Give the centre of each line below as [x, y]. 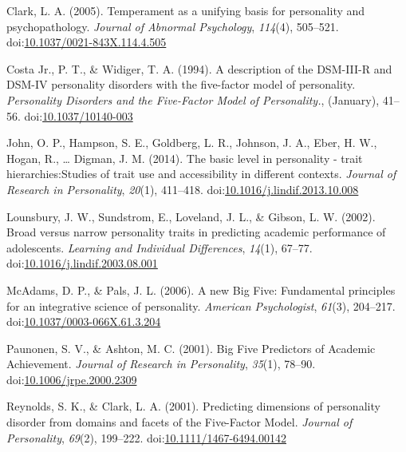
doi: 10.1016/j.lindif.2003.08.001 [82, 263]
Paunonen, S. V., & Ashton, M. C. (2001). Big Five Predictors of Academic [191, 348]
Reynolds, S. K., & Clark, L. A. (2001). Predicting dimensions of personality [193, 406]
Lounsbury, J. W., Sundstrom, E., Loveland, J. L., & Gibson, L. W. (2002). [191, 216]
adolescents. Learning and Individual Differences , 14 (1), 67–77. [160, 247]
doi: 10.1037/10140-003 [79, 115]
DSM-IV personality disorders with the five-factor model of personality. [181, 84]
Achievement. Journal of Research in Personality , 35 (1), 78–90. [161, 364]
